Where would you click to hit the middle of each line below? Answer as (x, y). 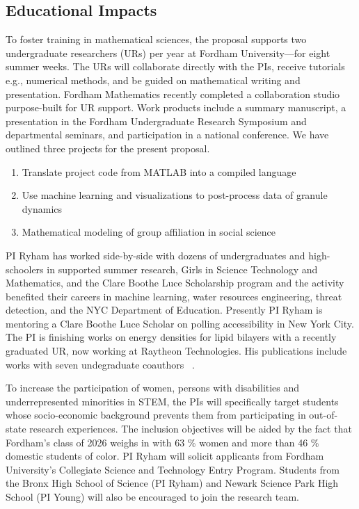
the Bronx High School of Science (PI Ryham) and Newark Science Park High (172, 483)
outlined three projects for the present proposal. (108, 148)
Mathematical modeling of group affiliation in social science (149, 232)
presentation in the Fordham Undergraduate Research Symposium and (156, 121)
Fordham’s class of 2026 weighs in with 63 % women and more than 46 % (162, 442)
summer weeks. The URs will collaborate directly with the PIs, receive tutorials (175, 66)
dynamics (42, 208)
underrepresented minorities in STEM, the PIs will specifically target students (172, 401)
